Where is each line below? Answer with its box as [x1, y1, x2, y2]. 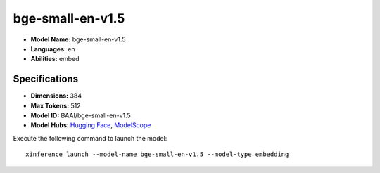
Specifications [13, 73, 79, 85]
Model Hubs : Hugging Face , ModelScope [30, 121, 151, 129]
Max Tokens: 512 [30, 101, 81, 110]
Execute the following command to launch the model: [13, 134, 167, 142]
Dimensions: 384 [30, 91, 82, 100]
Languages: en [30, 44, 75, 53]
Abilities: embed [30, 55, 80, 63]
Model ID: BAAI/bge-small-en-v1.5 [30, 111, 132, 120]
